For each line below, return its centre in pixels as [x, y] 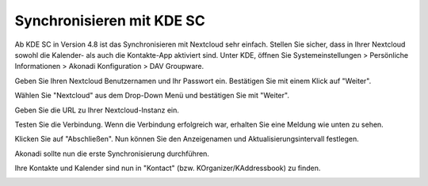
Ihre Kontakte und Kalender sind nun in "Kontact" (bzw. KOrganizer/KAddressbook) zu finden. [168, 168]
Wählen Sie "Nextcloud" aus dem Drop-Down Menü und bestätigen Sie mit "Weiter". [152, 96]
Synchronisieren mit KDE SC [110, 21]
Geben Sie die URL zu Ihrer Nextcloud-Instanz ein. [97, 110]
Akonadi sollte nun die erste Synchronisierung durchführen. [112, 154]
